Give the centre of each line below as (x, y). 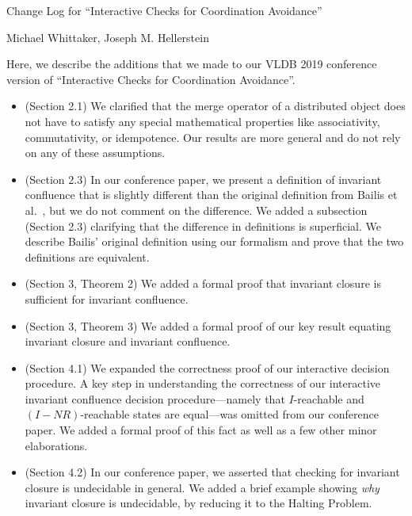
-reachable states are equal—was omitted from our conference (229, 414)
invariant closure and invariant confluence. (128, 341)
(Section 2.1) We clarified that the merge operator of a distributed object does (215, 106)
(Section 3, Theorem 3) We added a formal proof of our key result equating (208, 325)
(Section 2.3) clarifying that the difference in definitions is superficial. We (203, 226)
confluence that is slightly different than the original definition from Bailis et (211, 195)
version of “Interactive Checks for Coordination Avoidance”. (151, 79)
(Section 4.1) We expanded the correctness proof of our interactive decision (207, 367)
